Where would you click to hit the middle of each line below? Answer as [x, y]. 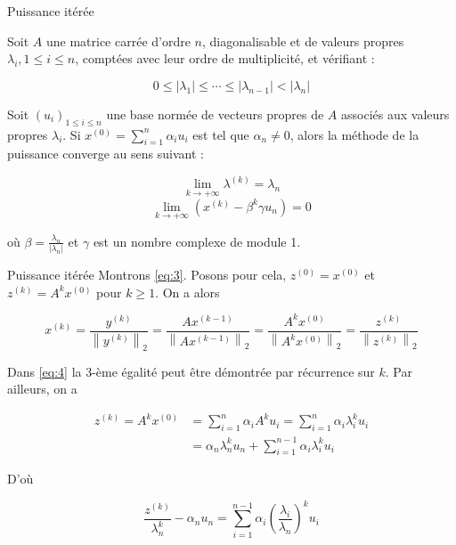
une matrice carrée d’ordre [118, 41]
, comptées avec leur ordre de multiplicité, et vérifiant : [225, 58]
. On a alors [187, 292]
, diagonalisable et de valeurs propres [303, 41]
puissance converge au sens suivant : [106, 154]
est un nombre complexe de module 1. [197, 241]
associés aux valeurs [395, 114]
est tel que [221, 134]
